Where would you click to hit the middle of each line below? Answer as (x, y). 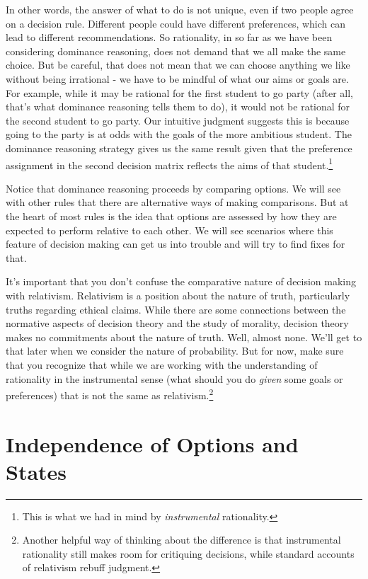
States (36, 471)
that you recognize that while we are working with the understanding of (162, 364)
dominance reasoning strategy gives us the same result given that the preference (179, 148)
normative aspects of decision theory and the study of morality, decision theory (177, 323)
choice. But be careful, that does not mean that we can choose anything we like (178, 65)
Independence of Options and (152, 443)
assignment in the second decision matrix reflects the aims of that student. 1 (169, 164)
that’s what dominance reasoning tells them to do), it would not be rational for (178, 107)
